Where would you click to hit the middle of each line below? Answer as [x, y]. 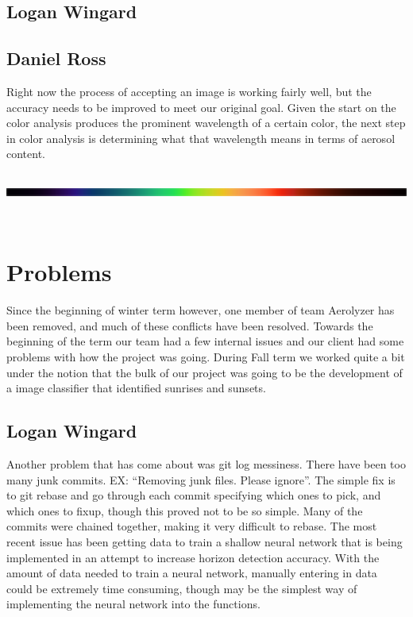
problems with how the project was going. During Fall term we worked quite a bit [206, 357]
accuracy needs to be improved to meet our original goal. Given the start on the [201, 107]
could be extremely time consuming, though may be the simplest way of [182, 588]
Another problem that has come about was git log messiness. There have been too [206, 464]
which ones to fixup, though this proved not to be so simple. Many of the [185, 510]
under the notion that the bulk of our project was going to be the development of [205, 372]
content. [26, 154]
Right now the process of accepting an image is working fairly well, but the [189, 91]
